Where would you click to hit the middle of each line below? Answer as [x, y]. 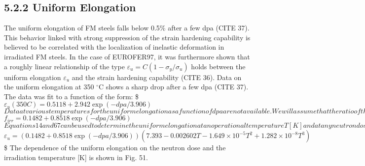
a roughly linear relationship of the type [64, 66]
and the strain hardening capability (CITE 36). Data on [157, 77]
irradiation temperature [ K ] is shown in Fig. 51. [76, 157]
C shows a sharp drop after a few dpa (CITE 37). [173, 87]
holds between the [218, 66]
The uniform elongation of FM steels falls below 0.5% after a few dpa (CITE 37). [127, 28]
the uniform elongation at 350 [49, 87]
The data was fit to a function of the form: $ [72, 96]
